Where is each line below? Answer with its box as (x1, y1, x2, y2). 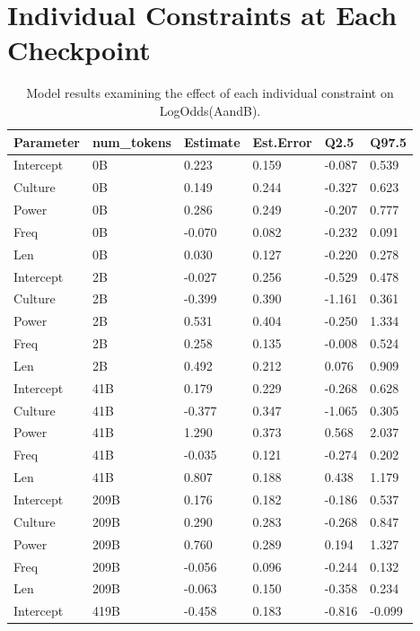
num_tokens (92, 132, 171, 151)
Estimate (183, 132, 241, 151)
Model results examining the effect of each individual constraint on (26, 83, 394, 102)
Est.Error (252, 132, 312, 151)
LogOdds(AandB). (159, 101, 261, 119)
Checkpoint (7, 31, 151, 68)
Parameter (13, 132, 80, 151)
